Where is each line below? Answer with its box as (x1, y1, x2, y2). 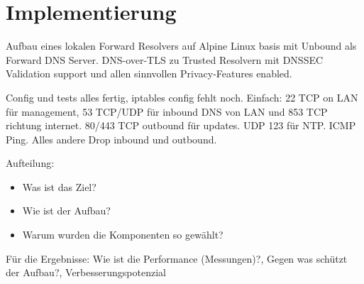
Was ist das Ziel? (22, 179, 96, 194)
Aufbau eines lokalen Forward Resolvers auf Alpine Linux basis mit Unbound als (6, 38, 357, 53)
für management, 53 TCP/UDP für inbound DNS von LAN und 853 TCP (6, 104, 328, 119)
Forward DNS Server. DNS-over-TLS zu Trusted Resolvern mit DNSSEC (6, 52, 324, 67)
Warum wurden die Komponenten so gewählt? (22, 227, 224, 242)
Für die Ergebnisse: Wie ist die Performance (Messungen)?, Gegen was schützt (6, 251, 348, 266)
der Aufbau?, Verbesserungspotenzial (6, 265, 166, 280)
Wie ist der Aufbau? (22, 203, 111, 218)
